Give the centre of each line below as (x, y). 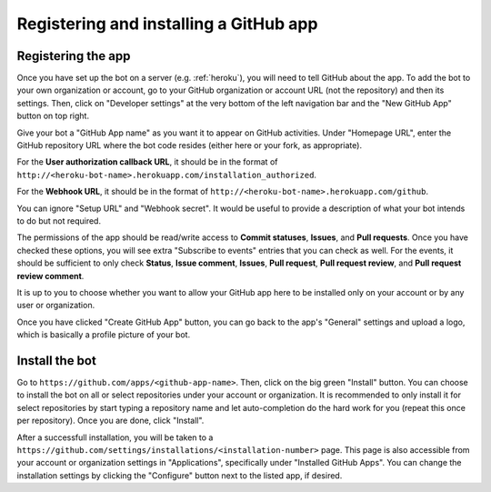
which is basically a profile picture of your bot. (104, 335)
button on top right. (53, 116)
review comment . (50, 276)
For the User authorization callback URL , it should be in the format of (147, 162)
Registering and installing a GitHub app (167, 24)
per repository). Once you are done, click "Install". (110, 421)
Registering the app (74, 56)
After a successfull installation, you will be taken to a (115, 437)
